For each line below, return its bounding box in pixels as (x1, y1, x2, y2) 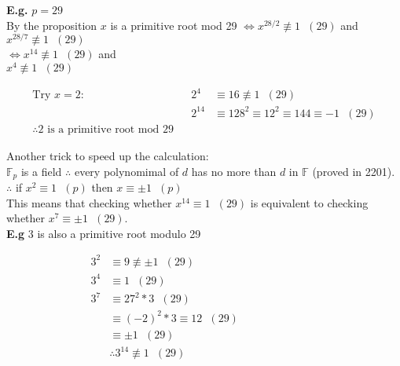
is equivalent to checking (250, 194, 369, 210)
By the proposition (6, 16, 97, 33)
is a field (20, 163, 62, 179)
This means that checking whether (6, 194, 172, 210)
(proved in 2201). (312, 163, 395, 179)
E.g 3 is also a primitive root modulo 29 (6, 225, 201, 241)
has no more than (191, 163, 277, 179)
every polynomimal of (74, 163, 179, 179)
